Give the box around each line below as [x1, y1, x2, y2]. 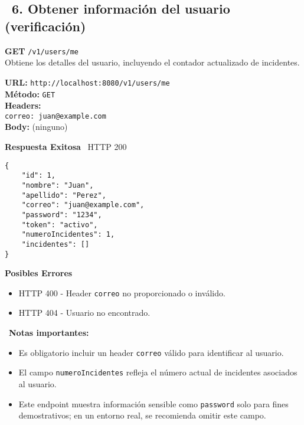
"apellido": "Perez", [21, 191, 106, 200]
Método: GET [5, 87, 55, 100]
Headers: [5, 99, 41, 112]
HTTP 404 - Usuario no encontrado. [18, 306, 151, 319]
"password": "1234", [21, 210, 102, 219]
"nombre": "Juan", [21, 181, 94, 189]
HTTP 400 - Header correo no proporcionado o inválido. [18, 286, 225, 299]
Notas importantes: [9, 326, 89, 338]
